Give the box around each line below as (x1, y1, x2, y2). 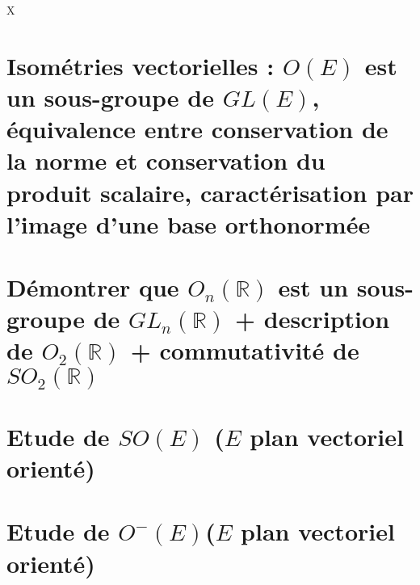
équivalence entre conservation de (6, 112, 388, 145)
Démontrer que (6, 271, 179, 304)
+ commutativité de (130, 334, 359, 367)
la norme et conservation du (6, 144, 325, 177)
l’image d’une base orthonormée (6, 207, 371, 240)
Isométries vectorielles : (6, 48, 275, 82)
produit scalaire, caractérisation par (6, 175, 414, 208)
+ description (235, 302, 390, 335)
